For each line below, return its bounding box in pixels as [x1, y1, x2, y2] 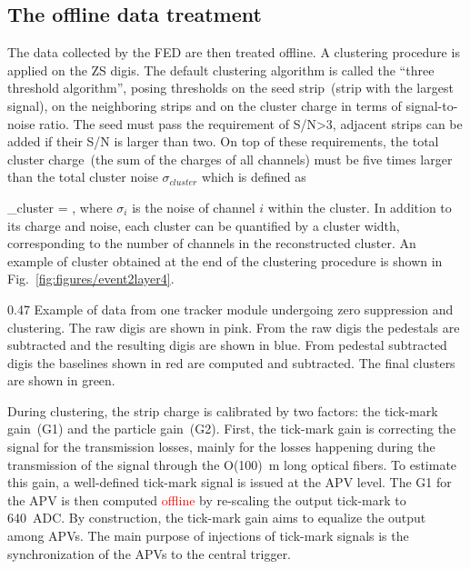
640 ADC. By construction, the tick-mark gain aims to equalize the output [7, 508, 426, 527]
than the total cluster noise [7, 167, 158, 186]
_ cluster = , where [7, 197, 113, 216]
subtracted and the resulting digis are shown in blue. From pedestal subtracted [7, 335, 447, 354]
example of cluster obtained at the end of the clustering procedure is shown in [7, 251, 443, 270]
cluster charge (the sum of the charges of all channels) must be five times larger [7, 149, 453, 168]
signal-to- [405, 95, 458, 115]
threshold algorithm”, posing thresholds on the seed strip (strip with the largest [7, 78, 454, 97]
